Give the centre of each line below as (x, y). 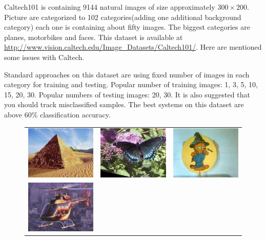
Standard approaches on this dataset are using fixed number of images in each (127, 74)
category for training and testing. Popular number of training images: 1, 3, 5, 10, (131, 84)
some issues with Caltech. (44, 57)
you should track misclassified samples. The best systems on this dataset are (124, 104)
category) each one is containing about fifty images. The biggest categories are (127, 27)
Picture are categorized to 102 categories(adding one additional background (123, 17)
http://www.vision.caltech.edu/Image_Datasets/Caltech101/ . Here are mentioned (133, 47)
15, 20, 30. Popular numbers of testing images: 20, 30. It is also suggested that (127, 94)
